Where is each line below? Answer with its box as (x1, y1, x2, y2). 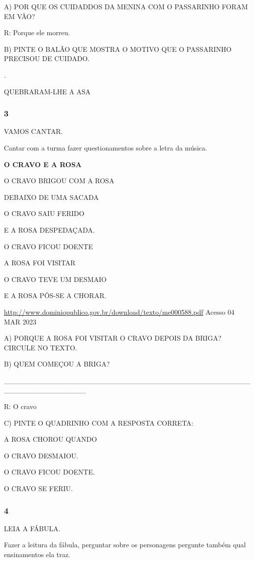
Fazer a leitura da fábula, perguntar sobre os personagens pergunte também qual (4, 539, 246, 550)
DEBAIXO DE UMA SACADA (4, 192, 99, 202)
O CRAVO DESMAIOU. (4, 450, 79, 460)
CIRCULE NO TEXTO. (4, 342, 77, 352)
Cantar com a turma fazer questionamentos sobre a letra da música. (4, 142, 208, 152)
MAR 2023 (4, 316, 37, 326)
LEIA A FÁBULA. (4, 523, 61, 533)
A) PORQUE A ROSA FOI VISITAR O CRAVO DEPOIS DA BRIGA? (4, 333, 222, 343)
